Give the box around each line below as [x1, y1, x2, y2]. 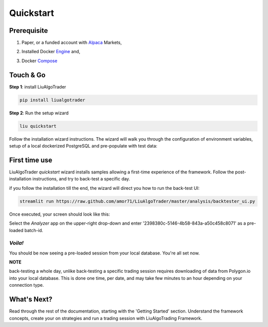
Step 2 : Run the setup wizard [9, 110, 69, 116]
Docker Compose [21, 58, 58, 64]
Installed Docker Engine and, [21, 49, 80, 55]
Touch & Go [9, 71, 46, 79]
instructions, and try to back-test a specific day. [32, 176, 131, 182]
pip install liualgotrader [19, 97, 85, 103]
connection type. [9, 282, 44, 288]
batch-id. [24, 227, 43, 233]
